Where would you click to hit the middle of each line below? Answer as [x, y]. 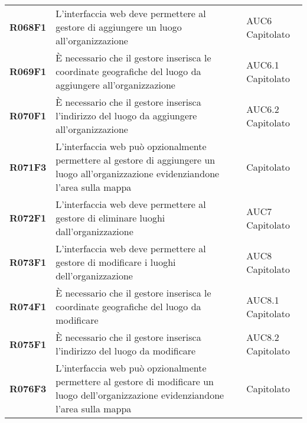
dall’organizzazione [94, 231]
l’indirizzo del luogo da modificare [126, 351]
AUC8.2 [263, 337]
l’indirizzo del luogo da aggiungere [126, 115]
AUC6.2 [263, 109]
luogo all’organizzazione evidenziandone [138, 173]
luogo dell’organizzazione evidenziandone [140, 395]
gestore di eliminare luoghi [110, 218]
